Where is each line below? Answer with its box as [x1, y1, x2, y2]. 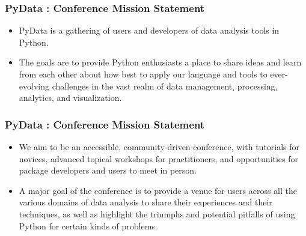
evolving [19, 79, 49, 92]
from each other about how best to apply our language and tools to [19, 68, 268, 80]
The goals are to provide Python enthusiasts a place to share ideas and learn [19, 56, 302, 68]
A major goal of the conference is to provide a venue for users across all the [19, 184, 297, 196]
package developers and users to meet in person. [19, 164, 197, 177]
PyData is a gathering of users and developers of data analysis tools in [19, 24, 280, 37]
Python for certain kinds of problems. [19, 219, 158, 232]
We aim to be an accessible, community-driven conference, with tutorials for [19, 141, 300, 153]
